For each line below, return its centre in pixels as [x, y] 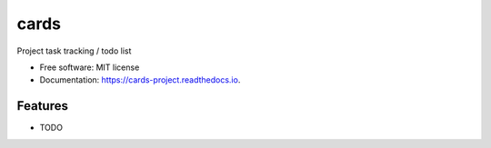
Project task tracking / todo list [74, 51]
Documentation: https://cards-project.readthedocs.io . [140, 80]
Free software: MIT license [90, 67]
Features [42, 106]
